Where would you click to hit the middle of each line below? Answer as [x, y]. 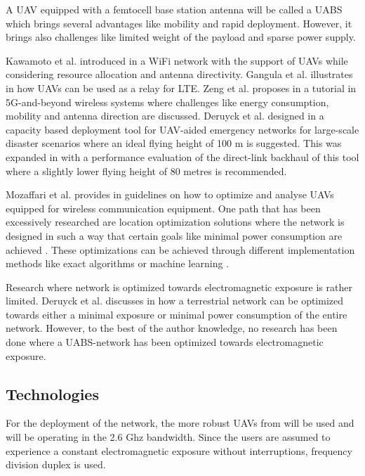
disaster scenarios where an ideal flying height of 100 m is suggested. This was [174, 143]
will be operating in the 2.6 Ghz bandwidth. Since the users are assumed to [168, 437]
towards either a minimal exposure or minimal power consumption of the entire [177, 314]
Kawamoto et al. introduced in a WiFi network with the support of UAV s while [177, 60]
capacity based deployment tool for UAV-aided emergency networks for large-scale [182, 129]
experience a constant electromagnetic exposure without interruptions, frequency [179, 450]
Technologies [52, 393]
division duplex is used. [56, 464]
